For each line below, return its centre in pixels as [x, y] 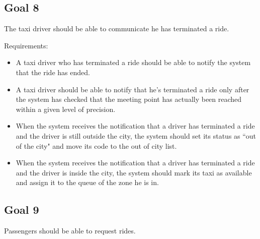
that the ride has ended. [53, 72]
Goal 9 [22, 210]
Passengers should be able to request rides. [70, 231]
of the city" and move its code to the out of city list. [96, 145]
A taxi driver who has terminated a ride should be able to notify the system [133, 62]
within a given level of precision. [66, 109]
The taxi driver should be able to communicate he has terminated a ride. [117, 28]
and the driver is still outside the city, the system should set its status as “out [136, 135]
